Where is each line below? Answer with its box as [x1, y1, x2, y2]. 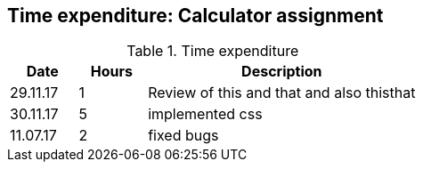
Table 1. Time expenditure [126, 42, 299, 60]
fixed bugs [148, 126, 219, 145]
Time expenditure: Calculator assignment [7, 4, 384, 27]
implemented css [148, 105, 263, 124]
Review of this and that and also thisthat [148, 84, 416, 102]
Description [241, 62, 322, 81]
